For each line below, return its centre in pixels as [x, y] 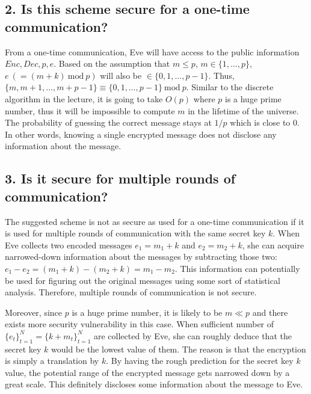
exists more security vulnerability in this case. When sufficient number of [140, 324]
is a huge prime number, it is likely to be [147, 312]
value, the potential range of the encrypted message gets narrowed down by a [147, 372]
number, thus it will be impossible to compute [90, 110]
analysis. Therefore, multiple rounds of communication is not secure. [131, 292]
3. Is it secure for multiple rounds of [120, 178]
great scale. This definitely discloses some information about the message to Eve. [154, 384]
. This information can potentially [237, 268]
